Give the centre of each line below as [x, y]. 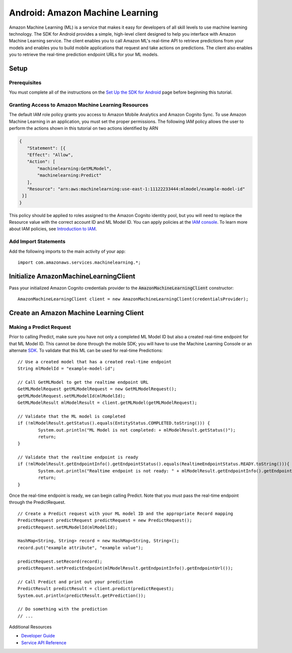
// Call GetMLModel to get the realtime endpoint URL [83, 382]
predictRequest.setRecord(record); [60, 561]
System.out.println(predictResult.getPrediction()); [82, 595]
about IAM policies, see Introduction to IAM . [53, 229]
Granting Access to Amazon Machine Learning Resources [79, 105]
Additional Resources [30, 627]
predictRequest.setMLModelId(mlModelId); [68, 527]
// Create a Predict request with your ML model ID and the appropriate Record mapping [126, 514]
